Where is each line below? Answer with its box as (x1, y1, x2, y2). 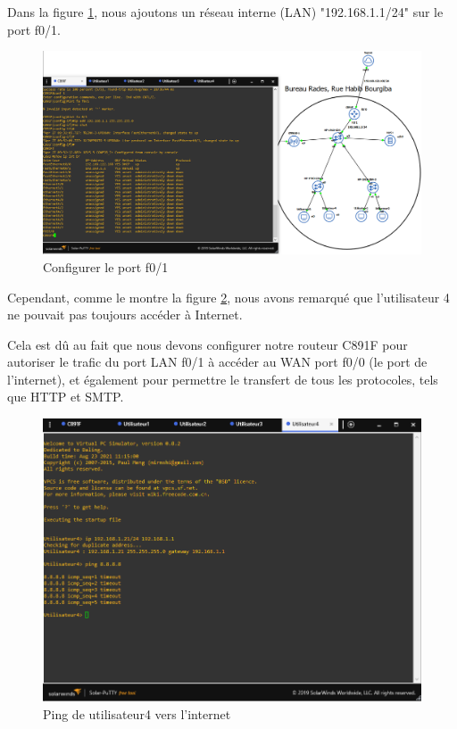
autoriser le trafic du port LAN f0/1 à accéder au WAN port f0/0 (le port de (7, 352, 428, 371)
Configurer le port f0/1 (43, 257, 169, 276)
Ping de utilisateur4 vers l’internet (43, 704, 231, 723)
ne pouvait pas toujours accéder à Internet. (7, 305, 243, 324)
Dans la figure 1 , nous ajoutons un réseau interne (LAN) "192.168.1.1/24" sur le (7, 3, 444, 21)
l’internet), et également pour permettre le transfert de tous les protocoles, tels (7, 369, 438, 388)
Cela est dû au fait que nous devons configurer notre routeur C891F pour (7, 335, 408, 353)
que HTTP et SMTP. (7, 387, 124, 406)
